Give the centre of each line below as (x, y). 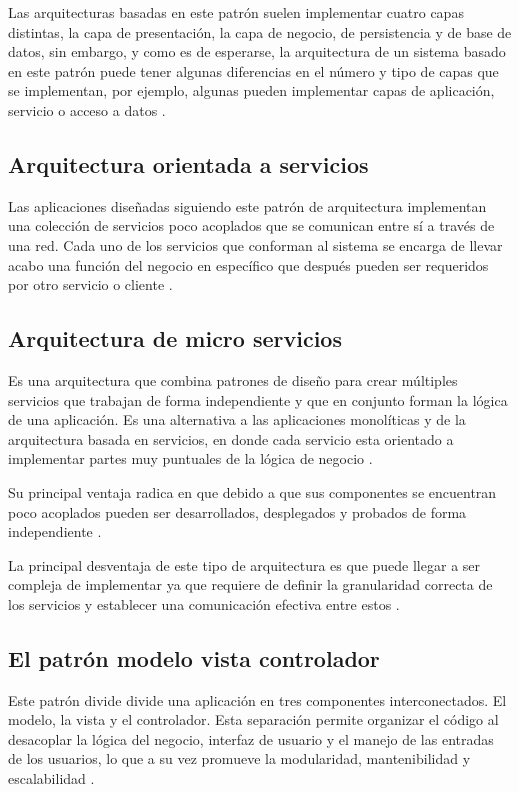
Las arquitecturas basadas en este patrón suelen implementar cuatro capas (236, 12)
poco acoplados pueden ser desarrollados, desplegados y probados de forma (237, 511)
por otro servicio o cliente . (90, 284)
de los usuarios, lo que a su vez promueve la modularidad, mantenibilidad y (239, 758)
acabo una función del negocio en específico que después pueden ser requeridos (248, 264)
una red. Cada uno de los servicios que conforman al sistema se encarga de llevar (255, 244)
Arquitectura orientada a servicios (188, 163)
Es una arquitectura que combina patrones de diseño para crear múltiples (233, 379)
